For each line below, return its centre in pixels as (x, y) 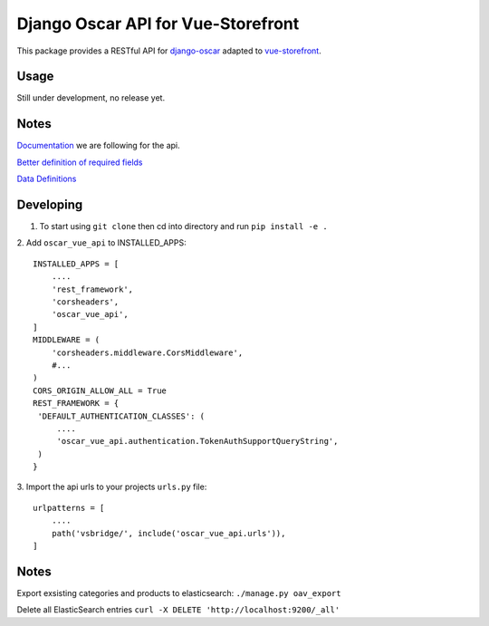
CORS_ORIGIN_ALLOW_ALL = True (100, 390)
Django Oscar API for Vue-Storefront (158, 24)
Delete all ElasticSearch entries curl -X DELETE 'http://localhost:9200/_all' (178, 610)
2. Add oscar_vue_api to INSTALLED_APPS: (102, 243)
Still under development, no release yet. (91, 98)
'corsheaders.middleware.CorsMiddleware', (147, 352)
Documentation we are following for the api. (98, 146)
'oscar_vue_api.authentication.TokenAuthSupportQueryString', (197, 441)
